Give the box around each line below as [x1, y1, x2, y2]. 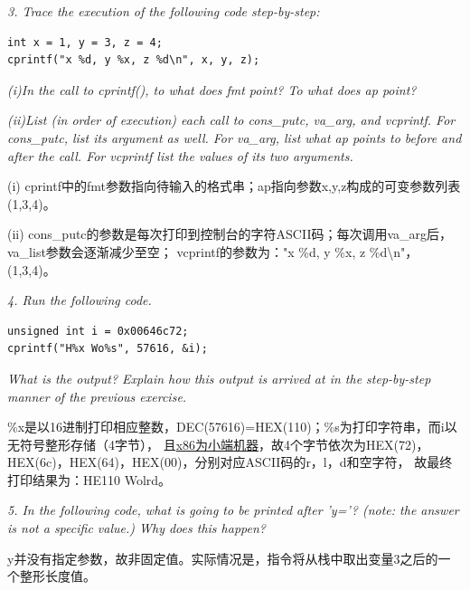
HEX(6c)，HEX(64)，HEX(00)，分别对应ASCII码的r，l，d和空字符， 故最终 [7, 452, 453, 471]
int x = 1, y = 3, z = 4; [7, 35, 163, 49]
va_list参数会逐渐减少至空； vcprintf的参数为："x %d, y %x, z [7, 242, 366, 261]
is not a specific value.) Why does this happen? [7, 519, 266, 538]
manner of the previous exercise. [7, 386, 187, 405]
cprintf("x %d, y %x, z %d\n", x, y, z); [7, 53, 260, 67]
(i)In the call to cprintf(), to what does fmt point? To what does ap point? [7, 80, 417, 99]
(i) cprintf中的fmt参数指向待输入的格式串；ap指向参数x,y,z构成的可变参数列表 [7, 176, 461, 195]
